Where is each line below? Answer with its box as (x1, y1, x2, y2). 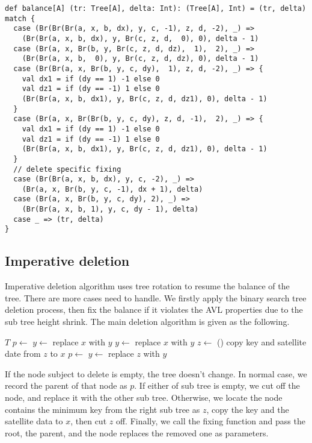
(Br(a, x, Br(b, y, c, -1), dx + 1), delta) (22, 184, 203, 193)
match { (5, 14, 35, 23)
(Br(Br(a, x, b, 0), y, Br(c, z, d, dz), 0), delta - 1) (22, 54, 259, 63)
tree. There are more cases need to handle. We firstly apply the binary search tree (5, 291, 307, 304)
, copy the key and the (206, 403, 289, 415)
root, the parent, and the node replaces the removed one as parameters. (5, 426, 269, 439)
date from (5, 347, 41, 360)
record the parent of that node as (5, 379, 127, 392)
